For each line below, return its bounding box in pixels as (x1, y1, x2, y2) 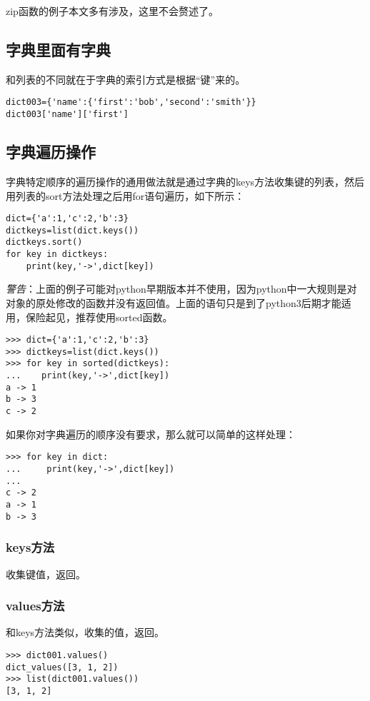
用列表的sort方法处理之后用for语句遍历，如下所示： (6, 188, 245, 203)
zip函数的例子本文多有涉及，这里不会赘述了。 (6, 4, 219, 18)
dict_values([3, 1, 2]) (6, 662, 119, 672)
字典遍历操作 (6, 141, 96, 163)
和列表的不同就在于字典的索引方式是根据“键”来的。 (6, 71, 246, 86)
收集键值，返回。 (6, 566, 86, 581)
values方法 (6, 597, 65, 615)
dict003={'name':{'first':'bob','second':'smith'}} (6, 97, 256, 108)
